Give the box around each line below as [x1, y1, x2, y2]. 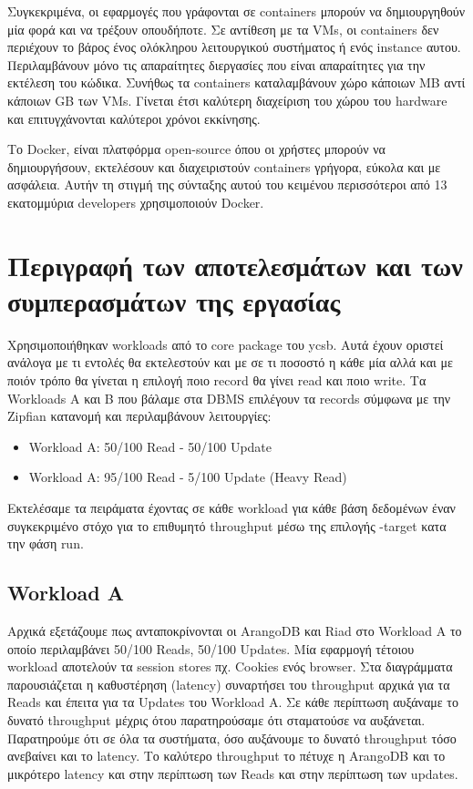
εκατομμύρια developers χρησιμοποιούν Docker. [7, 192, 264, 211]
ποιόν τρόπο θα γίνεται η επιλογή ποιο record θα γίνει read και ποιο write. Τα [7, 371, 427, 390]
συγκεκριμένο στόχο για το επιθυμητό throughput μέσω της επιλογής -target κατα [7, 516, 447, 535]
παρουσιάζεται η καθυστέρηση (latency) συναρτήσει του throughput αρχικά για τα [7, 674, 450, 693]
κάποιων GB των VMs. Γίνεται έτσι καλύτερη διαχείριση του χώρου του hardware [7, 90, 447, 109]
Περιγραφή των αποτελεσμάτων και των [7, 246, 463, 283]
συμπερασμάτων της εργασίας [7, 282, 341, 319]
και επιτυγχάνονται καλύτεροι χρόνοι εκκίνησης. [7, 108, 261, 128]
